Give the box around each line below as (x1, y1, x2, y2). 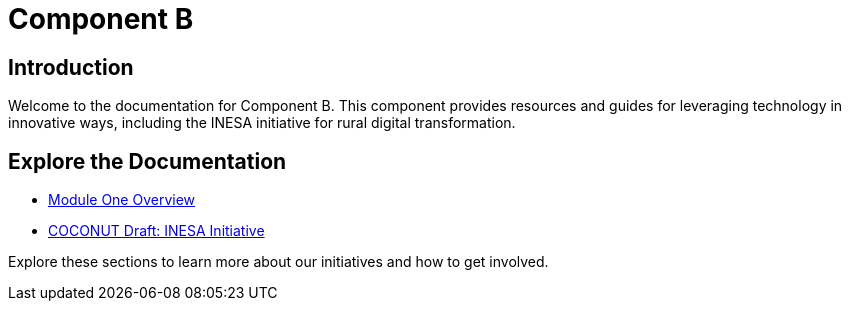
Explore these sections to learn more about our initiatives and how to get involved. (8, 253, 549, 271)
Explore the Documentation (8, 148, 287, 174)
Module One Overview (48, 191, 196, 209)
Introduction (8, 54, 134, 80)
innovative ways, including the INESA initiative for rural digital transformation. (8, 114, 516, 132)
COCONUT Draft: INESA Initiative (48, 222, 265, 240)
